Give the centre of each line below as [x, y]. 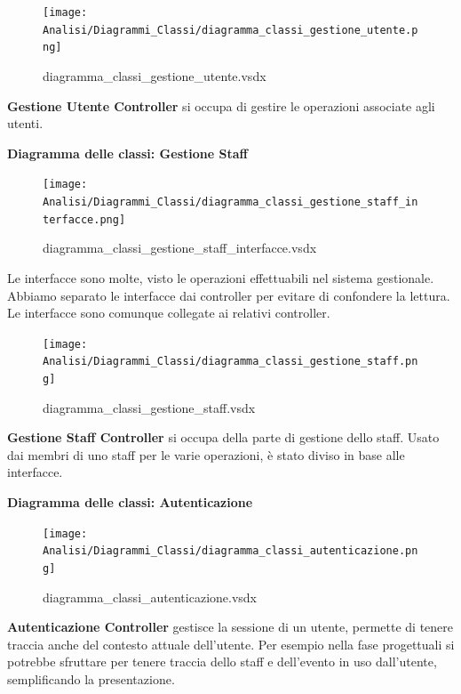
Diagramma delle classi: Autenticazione [130, 502]
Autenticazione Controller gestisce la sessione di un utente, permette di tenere [230, 627]
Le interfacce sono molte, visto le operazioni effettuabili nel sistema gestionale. [221, 277]
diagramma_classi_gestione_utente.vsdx [155, 75]
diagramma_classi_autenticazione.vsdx [150, 597]
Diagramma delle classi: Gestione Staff [127, 153]
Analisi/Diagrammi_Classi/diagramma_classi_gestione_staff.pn [230, 362]
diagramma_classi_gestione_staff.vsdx [149, 407]
